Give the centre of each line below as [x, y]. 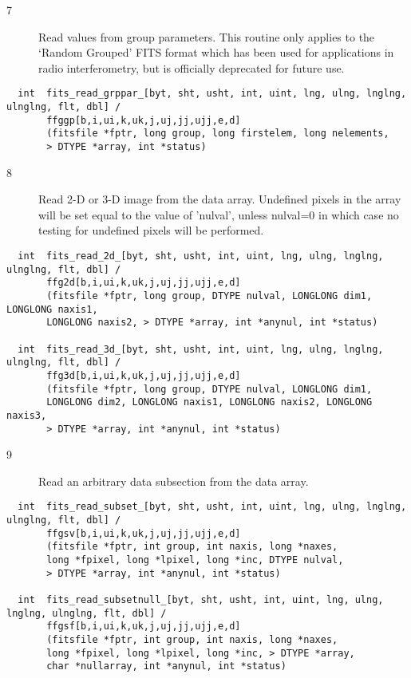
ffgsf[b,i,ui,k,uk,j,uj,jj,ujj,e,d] [144, 627]
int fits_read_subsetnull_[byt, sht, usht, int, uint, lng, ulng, [201, 600]
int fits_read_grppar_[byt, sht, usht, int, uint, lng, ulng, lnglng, [212, 94]
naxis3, [27, 415]
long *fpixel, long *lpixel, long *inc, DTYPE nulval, [195, 560]
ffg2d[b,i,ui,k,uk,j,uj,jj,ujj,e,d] [144, 283]
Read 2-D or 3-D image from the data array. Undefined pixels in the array [220, 199]
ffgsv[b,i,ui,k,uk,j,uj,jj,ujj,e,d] [144, 533]
